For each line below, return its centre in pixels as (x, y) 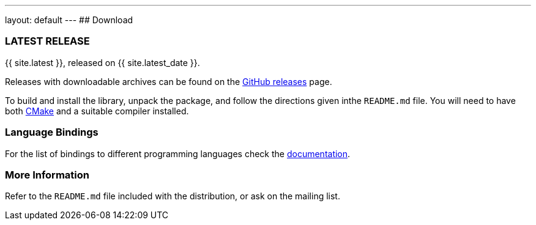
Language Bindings (52, 132)
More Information (47, 175)
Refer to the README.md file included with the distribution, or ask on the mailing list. (173, 196)
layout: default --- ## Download (69, 20)
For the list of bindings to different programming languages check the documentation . (178, 153)
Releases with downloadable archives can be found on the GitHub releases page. (169, 81)
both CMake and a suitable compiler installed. (97, 111)
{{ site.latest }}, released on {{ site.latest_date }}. (102, 62)
